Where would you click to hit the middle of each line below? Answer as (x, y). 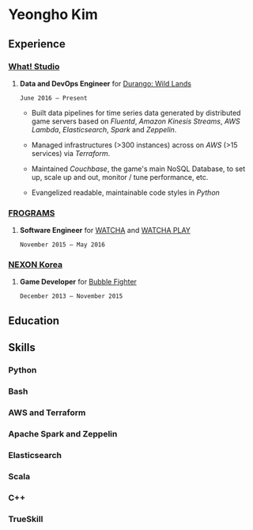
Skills (22, 347)
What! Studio (34, 67)
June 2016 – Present (53, 98)
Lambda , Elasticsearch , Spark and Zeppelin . (104, 129)
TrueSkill (26, 519)
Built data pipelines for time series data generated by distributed (136, 112)
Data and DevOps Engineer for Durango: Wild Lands (106, 83)
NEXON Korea (36, 265)
